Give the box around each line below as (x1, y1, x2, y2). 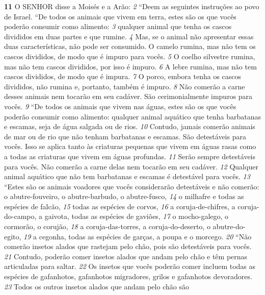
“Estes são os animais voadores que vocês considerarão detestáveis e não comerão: (4, 181, 259, 191)
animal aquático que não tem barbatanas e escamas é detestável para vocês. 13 (4, 171, 250, 182)
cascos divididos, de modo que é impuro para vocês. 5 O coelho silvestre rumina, (4, 51, 255, 61)
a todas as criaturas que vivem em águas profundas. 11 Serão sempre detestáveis (4, 151, 256, 161)
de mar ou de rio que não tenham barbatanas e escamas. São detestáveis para (4, 131, 246, 141)
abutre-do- (213, 221, 246, 232)
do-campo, (4, 211, 37, 222)
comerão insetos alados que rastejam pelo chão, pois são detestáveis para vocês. (4, 241, 252, 252)
